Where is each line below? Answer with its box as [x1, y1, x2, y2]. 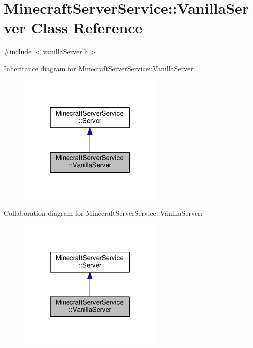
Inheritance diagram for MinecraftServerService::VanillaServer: [4, 63, 195, 73]
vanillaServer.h [43, 46, 88, 57]
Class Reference [31, 17, 143, 38]
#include [4, 46, 32, 57]
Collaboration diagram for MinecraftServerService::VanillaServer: [4, 208, 203, 218]
